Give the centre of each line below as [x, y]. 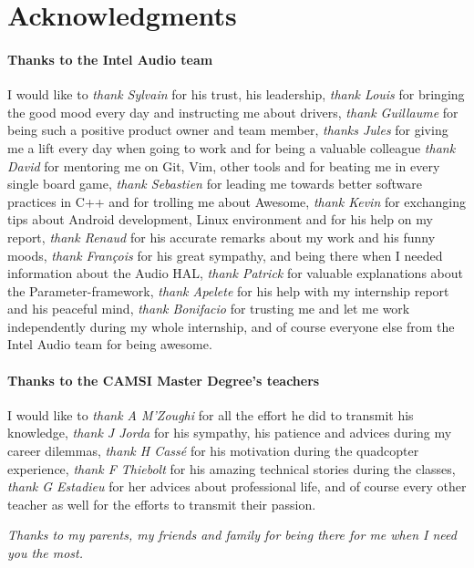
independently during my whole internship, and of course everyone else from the [231, 326]
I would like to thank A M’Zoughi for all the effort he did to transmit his [211, 414]
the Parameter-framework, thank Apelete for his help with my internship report [228, 290]
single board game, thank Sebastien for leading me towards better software [215, 184]
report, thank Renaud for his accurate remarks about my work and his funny [222, 237]
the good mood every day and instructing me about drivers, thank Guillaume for [233, 112]
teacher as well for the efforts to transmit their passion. [162, 504]
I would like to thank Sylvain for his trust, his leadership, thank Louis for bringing [236, 94]
